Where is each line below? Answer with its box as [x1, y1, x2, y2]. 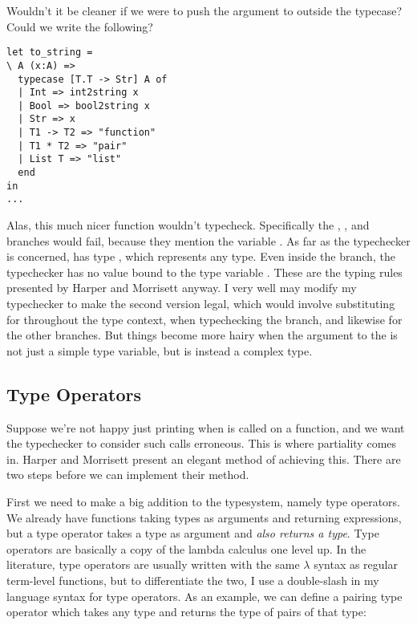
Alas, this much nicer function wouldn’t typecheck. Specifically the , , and [6, 217, 370, 233]
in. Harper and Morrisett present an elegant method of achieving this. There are [6, 450, 401, 467]
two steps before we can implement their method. [6, 466, 249, 483]
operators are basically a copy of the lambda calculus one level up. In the [6, 540, 366, 557]
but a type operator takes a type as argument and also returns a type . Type [6, 525, 379, 542]
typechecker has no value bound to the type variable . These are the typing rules [6, 263, 403, 280]
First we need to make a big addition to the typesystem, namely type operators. [6, 493, 400, 509]
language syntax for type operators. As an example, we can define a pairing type [6, 587, 403, 604]
